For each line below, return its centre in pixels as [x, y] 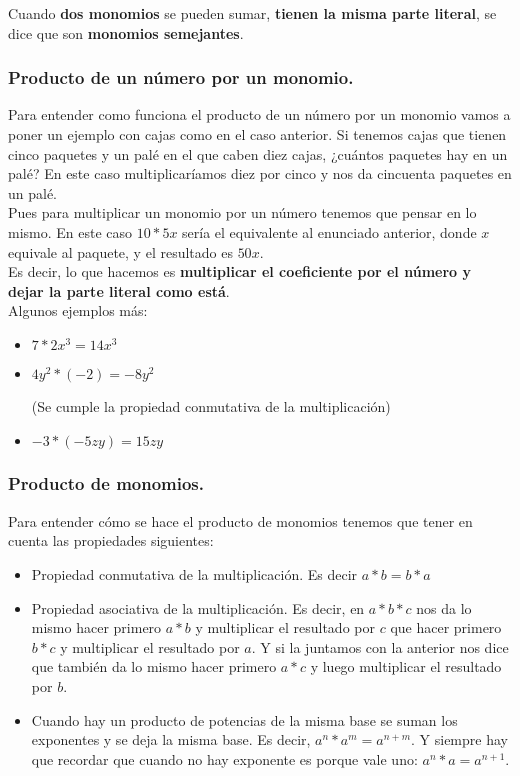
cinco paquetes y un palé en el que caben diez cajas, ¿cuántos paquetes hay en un [258, 153]
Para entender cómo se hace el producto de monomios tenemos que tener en [240, 520]
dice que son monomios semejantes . [126, 32]
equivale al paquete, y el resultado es [120, 251]
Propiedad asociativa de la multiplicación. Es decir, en [198, 607]
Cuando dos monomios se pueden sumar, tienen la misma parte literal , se [252, 13]
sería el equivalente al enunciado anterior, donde [329, 231]
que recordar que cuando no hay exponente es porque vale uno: [224, 758]
